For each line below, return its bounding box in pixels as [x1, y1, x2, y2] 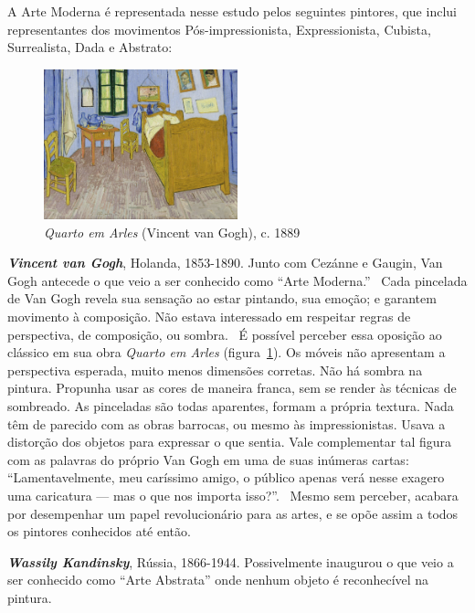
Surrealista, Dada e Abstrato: [7, 37, 173, 57]
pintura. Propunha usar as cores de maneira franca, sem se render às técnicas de [7, 378, 457, 397]
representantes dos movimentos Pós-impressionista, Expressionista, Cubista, [7, 19, 431, 38]
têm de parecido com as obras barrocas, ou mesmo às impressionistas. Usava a [7, 414, 446, 433]
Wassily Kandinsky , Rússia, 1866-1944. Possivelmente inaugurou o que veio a [7, 552, 454, 571]
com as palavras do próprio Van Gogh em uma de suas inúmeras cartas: [7, 449, 409, 469]
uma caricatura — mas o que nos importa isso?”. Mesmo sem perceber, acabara [7, 485, 459, 504]
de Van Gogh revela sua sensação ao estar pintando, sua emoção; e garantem [7, 289, 437, 308]
